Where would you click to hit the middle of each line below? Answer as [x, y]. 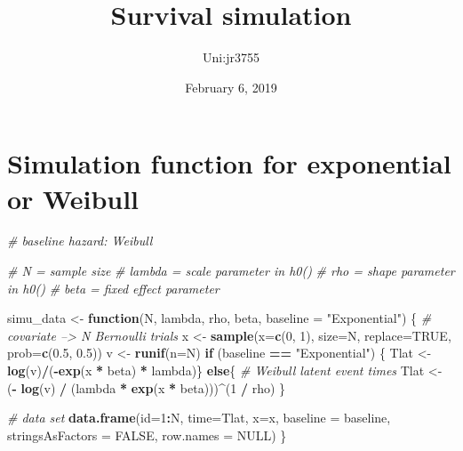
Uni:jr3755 [231, 57]
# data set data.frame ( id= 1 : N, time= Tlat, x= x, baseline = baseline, [199, 418]
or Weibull [73, 198]
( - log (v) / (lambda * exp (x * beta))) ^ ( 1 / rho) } [147, 387]
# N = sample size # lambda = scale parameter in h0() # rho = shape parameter [231, 271]
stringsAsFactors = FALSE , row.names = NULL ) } [147, 435]
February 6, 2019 [231, 87]
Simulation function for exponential [229, 163]
